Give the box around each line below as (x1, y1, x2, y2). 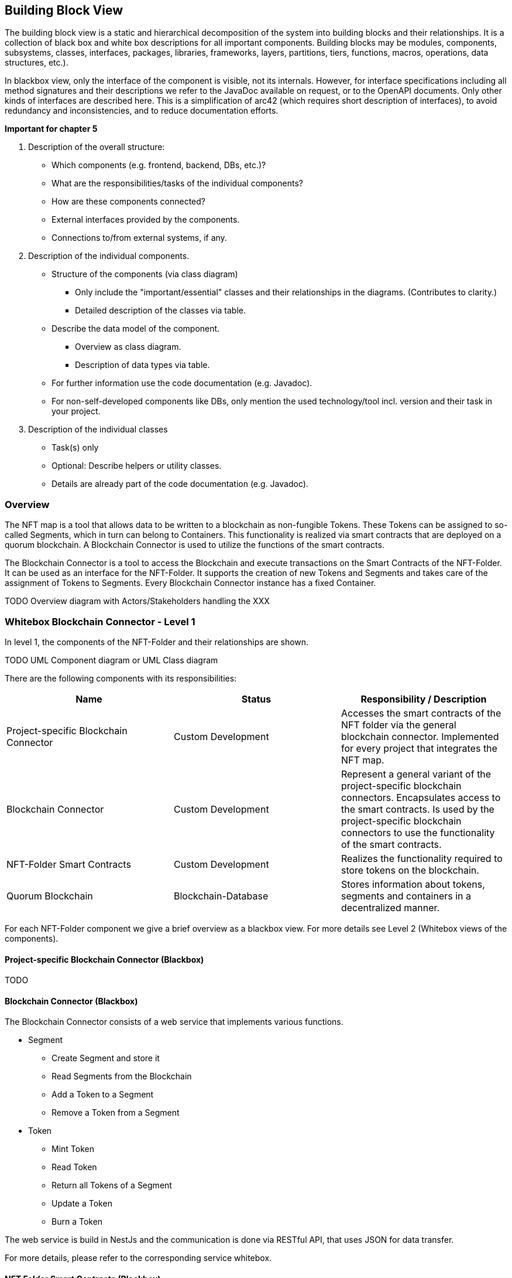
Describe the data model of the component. (51, 323, 220, 334)
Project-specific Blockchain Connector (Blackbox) (5, 954, 204, 965)
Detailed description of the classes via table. (75, 305, 246, 316)
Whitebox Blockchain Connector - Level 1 (5, 615, 195, 628)
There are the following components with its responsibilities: (5, 673, 237, 683)
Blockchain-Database (173, 890, 269, 902)
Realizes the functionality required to (341, 852, 503, 864)
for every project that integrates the (341, 742, 497, 754)
